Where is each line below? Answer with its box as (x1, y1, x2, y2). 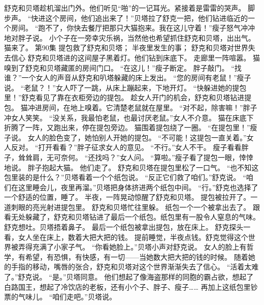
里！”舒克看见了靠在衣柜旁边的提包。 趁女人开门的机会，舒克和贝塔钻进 (4, 92, 245, 103)
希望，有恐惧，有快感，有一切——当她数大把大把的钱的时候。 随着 (25, 251, 248, 262)
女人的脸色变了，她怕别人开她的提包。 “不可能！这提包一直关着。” (27, 132, 247, 142)
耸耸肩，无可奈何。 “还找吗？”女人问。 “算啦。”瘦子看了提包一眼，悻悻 (18, 151, 253, 162)
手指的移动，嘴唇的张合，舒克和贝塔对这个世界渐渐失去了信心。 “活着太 (11, 261, 252, 272)
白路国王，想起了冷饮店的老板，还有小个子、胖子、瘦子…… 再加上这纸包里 (4, 281, 251, 292)
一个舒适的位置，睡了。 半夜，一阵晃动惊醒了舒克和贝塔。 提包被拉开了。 (4, 192, 251, 202)
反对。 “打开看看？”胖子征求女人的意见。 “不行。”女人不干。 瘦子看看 (11, 142, 242, 152)
